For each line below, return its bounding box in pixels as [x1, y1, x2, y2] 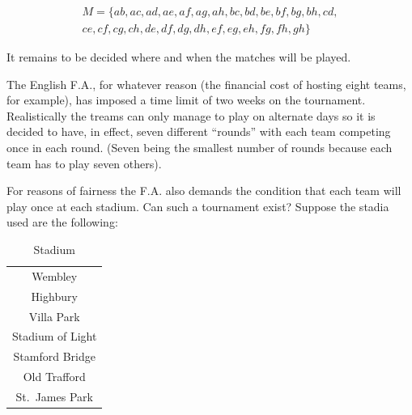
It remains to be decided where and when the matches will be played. [6, 49, 351, 66]
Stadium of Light [12, 328, 97, 345]
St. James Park [15, 387, 93, 404]
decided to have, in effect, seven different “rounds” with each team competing [6, 123, 391, 140]
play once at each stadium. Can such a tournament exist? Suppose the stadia [6, 197, 389, 214]
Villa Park [28, 307, 80, 324]
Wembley [32, 267, 78, 284]
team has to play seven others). [6, 155, 162, 172]
